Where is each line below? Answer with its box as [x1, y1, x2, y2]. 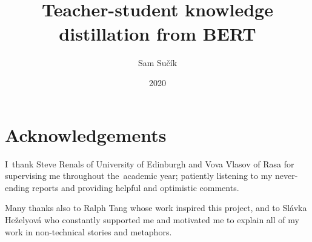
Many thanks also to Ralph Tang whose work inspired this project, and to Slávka [5, 201, 307, 214]
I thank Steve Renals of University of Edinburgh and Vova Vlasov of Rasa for [5, 157, 294, 170]
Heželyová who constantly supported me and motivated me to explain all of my [5, 213, 299, 226]
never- [275, 169, 298, 182]
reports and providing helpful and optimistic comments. [32, 181, 239, 193]
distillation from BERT [59, 21, 256, 45]
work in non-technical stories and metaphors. [5, 225, 172, 238]
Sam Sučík [138, 56, 178, 69]
